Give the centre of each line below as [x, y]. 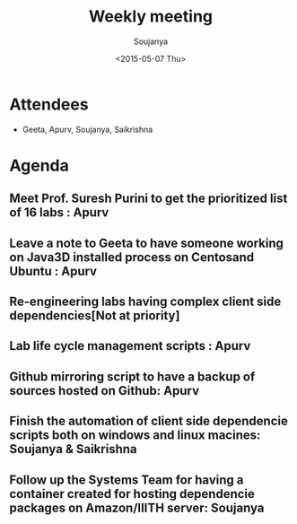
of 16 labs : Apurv [59, 213]
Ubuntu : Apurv [53, 271]
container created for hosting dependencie [132, 494]
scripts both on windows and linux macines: [135, 436]
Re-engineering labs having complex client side [145, 302]
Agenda [39, 166]
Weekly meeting [151, 17]
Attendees [49, 104]
